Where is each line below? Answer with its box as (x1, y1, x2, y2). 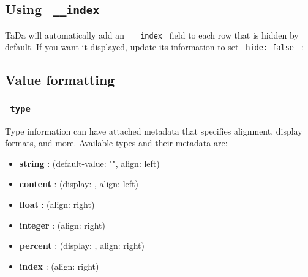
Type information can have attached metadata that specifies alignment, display (5, 124, 302, 137)
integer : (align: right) (19, 218, 105, 231)
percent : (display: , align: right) (19, 239, 145, 252)
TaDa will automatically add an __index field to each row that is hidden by (5, 28, 299, 41)
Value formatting (5, 70, 115, 89)
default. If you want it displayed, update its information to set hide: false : (5, 40, 304, 53)
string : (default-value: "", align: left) (19, 157, 160, 169)
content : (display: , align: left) (19, 177, 138, 190)
